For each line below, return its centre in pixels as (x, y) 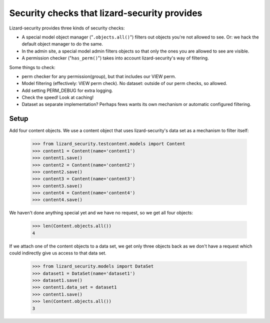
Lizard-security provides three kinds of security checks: (67, 28)
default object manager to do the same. (62, 44)
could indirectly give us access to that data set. (58, 253)
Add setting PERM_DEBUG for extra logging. (67, 90)
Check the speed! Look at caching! (58, 97)
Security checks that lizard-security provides (106, 13)
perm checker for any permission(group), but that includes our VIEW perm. (99, 76)
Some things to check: (32, 67)
